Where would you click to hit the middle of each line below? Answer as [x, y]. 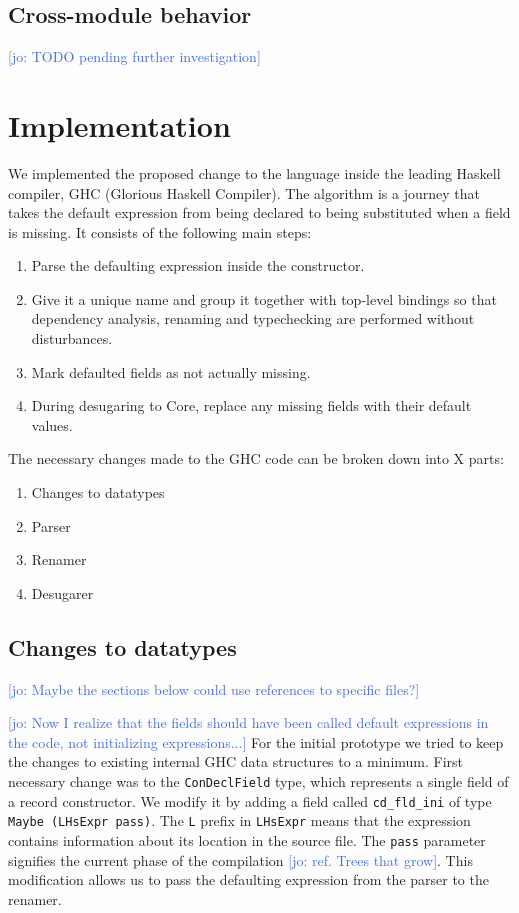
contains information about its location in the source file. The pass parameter [247, 839]
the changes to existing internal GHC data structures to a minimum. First [236, 761]
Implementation [119, 124]
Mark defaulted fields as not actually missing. [171, 371]
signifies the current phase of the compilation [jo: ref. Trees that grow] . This [240, 859]
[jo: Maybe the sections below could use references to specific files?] [214, 688]
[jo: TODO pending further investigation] [134, 56]
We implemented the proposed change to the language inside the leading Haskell [254, 172]
